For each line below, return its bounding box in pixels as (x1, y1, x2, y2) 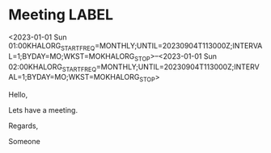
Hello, (8, 90, 28, 100)
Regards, (8, 121, 39, 130)
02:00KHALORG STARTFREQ (8, 62, 97, 73)
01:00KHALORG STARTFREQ (8, 40, 95, 52)
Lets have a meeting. (8, 105, 78, 115)
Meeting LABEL (8, 6, 114, 24)
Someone (8, 137, 40, 147)
